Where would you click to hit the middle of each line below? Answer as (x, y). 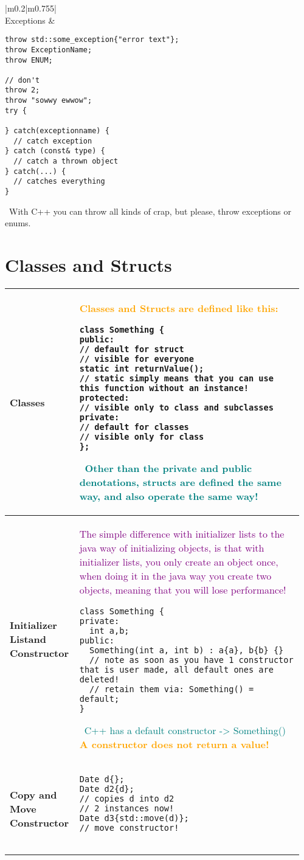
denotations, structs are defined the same (180, 482)
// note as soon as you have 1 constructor (192, 660)
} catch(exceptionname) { (57, 131)
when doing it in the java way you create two (175, 576)
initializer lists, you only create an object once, (179, 562)
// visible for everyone (136, 359)
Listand (28, 639)
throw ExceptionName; (49, 50)
